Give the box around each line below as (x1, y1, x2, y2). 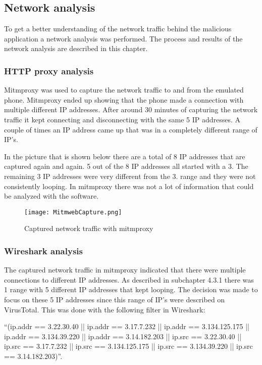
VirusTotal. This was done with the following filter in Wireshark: (4, 304, 205, 314)
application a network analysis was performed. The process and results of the (4, 33, 243, 43)
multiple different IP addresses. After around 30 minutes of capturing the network (4, 104, 258, 115)
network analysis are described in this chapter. (4, 43, 148, 54)
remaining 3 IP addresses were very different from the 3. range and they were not (4, 170, 256, 181)
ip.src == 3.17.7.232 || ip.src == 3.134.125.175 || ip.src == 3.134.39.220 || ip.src (4, 341, 253, 351)
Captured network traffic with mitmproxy (24, 223, 153, 234)
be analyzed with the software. (4, 191, 99, 201)
